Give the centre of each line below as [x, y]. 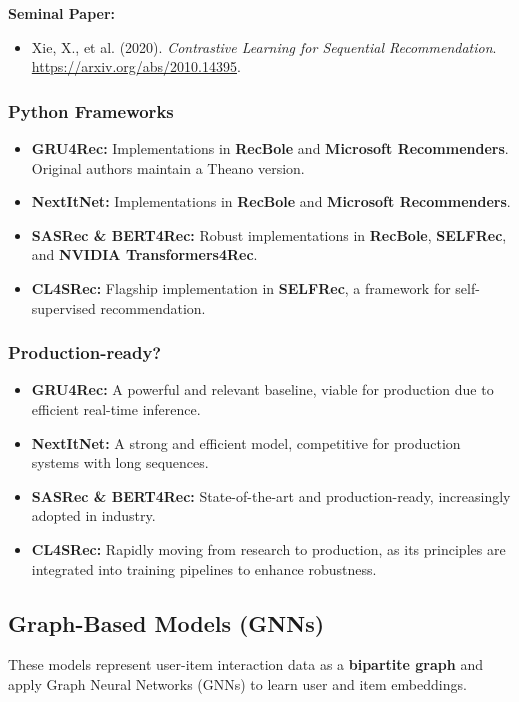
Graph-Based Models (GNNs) [166, 622]
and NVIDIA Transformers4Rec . [144, 254]
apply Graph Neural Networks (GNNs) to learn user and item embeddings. [237, 683]
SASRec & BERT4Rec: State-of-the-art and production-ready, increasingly [271, 495]
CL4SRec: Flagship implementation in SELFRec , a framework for [241, 287]
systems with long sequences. [120, 462]
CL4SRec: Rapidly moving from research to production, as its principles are [268, 548]
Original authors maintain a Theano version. [168, 167]
